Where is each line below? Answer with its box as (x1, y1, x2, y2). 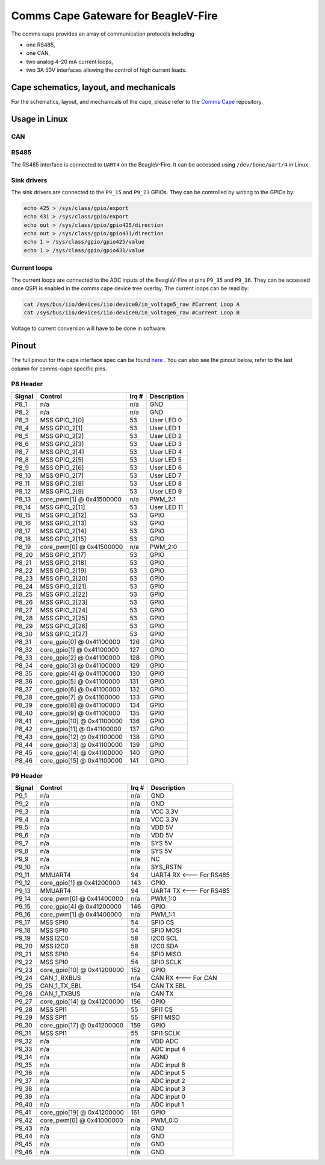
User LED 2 (149, 431, 182, 440)
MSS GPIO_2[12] (40, 510, 87, 519)
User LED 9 (149, 487, 182, 495)
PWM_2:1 (149, 495, 176, 503)
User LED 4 (149, 447, 182, 456)
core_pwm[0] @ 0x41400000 (40, 895, 123, 903)
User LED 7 (149, 471, 182, 480)
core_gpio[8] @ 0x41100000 (40, 700, 120, 709)
